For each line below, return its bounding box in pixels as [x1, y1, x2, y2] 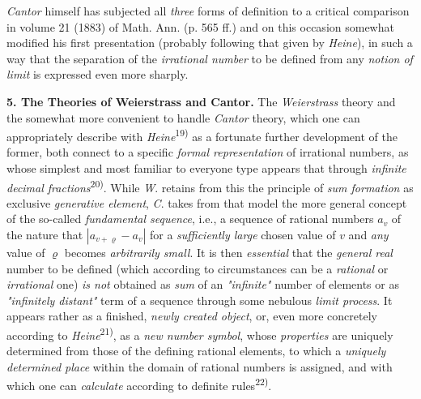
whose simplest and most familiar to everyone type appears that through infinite [6, 160, 406, 176]
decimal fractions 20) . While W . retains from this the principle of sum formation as [6, 176, 414, 195]
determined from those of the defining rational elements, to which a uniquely [6, 342, 386, 359]
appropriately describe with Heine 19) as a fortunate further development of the [6, 126, 398, 144]
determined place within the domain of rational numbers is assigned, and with [6, 358, 393, 375]
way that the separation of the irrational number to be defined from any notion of [6, 49, 413, 66]
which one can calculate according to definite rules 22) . [6, 375, 272, 394]
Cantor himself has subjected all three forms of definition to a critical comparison [6, 2, 410, 19]
